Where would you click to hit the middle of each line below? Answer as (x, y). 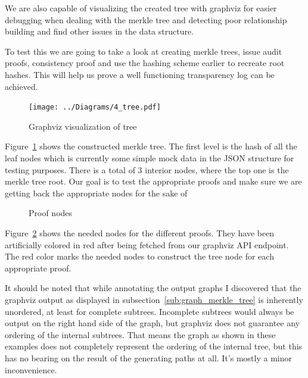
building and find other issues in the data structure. (99, 31)
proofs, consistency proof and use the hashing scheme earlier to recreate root (145, 63)
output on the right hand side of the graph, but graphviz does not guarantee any (153, 323)
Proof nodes (51, 213)
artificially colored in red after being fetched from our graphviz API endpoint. (147, 244)
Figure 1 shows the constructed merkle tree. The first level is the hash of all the (151, 146)
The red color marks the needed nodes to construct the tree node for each (139, 256)
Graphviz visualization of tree (83, 126)
